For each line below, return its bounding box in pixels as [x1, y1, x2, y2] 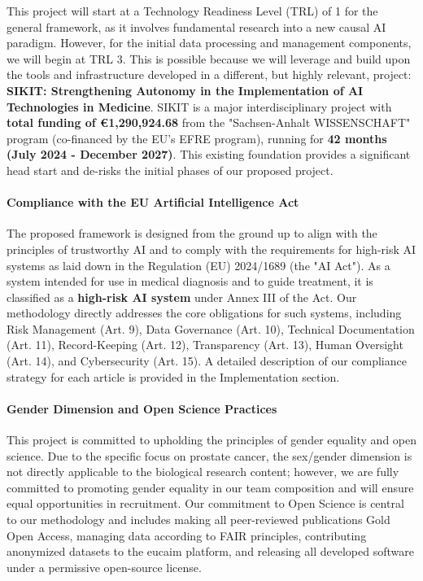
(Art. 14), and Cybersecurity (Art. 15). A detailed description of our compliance [7, 352, 407, 369]
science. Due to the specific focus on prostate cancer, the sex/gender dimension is [7, 447, 412, 464]
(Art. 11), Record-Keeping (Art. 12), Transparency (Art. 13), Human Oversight [7, 336, 403, 353]
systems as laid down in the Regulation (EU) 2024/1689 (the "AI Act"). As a [7, 256, 390, 273]
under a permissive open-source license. [7, 558, 202, 575]
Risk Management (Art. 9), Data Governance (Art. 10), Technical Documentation [7, 320, 415, 337]
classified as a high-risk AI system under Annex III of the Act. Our [7, 288, 357, 305]
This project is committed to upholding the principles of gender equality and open [7, 431, 416, 448]
